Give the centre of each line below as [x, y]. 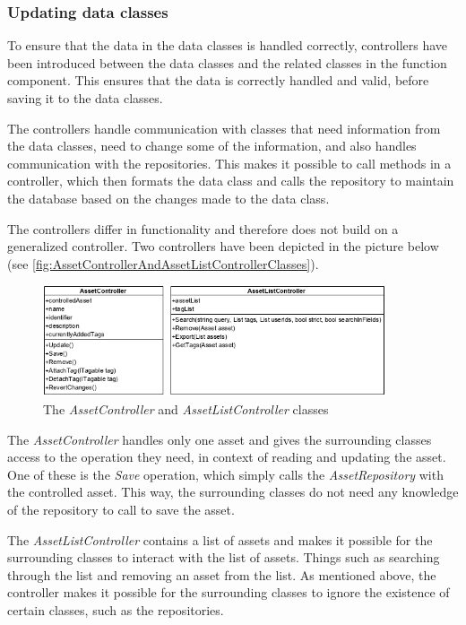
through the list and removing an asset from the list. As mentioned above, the [222, 574]
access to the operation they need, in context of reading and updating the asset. [227, 457]
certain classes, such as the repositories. [116, 609]
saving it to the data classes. [85, 98]
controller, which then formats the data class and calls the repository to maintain [231, 181]
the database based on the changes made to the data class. [168, 198]
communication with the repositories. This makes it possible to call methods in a [229, 163]
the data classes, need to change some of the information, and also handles [212, 146]
